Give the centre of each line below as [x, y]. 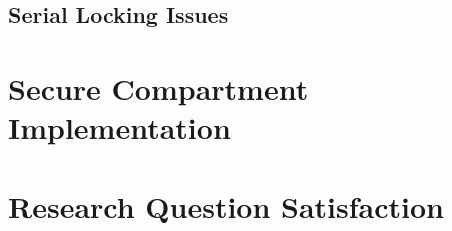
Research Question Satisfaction [226, 205]
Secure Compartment [158, 87]
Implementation [119, 127]
